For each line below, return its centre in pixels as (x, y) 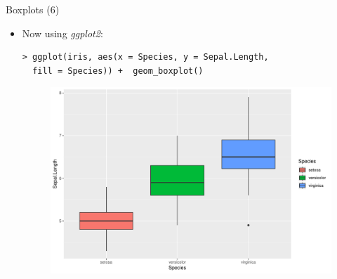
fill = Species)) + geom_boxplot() (118, 71)
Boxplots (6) (33, 9)
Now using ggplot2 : (62, 33)
